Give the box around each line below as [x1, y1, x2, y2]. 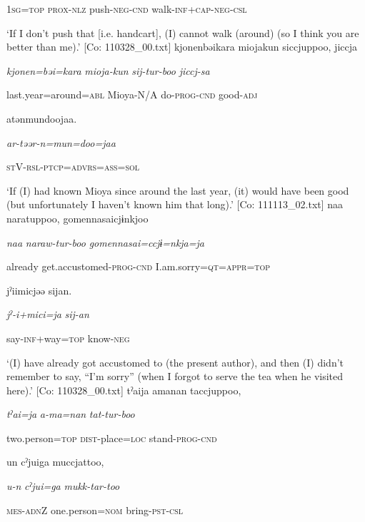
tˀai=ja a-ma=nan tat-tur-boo [6, 406, 135, 421]
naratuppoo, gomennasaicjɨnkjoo [6, 210, 149, 225]
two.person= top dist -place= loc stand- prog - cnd [6, 430, 217, 445]
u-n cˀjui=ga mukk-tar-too [6, 478, 120, 493]
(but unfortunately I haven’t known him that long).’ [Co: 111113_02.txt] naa [6, 197, 344, 212]
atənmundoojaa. [6, 111, 77, 126]
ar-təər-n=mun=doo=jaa [6, 135, 116, 150]
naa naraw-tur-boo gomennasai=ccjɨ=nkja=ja [6, 235, 204, 250]
